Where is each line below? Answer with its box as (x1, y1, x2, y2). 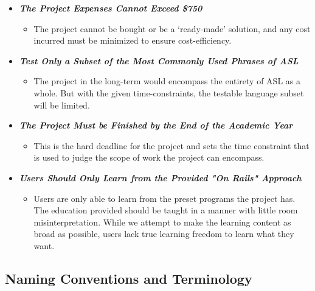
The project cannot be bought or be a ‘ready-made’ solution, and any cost (33, 22, 311, 35)
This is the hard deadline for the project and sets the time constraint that (33, 139, 310, 152)
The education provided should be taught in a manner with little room (33, 204, 298, 216)
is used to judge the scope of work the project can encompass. (33, 151, 265, 164)
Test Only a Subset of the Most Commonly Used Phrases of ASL (19, 54, 299, 67)
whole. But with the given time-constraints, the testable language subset (33, 86, 304, 99)
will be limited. (33, 98, 90, 111)
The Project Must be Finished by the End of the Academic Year (19, 119, 293, 132)
